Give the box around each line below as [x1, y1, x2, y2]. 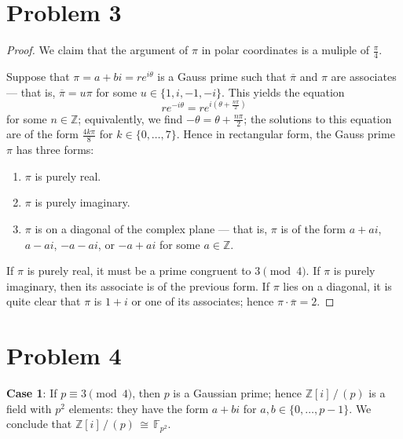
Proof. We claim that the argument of [6, 42, 189, 58]
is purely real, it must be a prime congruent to [27, 262, 251, 279]
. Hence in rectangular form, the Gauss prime [176, 126, 395, 142]
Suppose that [6, 68, 70, 84]
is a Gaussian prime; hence [173, 385, 302, 401]
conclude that [6, 415, 72, 432]
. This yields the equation [222, 83, 345, 100]
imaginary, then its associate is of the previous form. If [6, 277, 269, 294]
